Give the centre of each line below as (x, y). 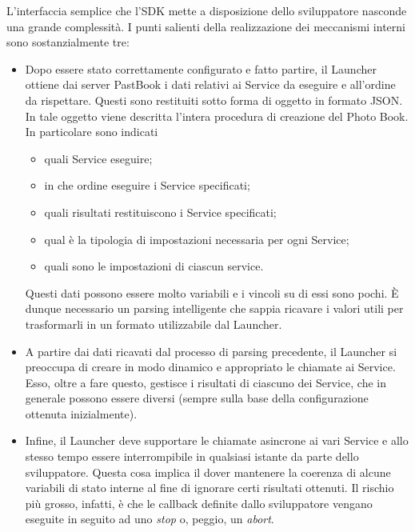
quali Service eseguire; (98, 158)
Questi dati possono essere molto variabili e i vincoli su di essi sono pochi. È (212, 292)
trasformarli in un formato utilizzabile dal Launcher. (154, 324)
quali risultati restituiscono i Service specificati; (160, 212)
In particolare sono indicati (92, 132)
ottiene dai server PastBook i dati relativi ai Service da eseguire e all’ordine (210, 84)
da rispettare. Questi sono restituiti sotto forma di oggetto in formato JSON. (214, 100)
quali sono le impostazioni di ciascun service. (154, 266)
